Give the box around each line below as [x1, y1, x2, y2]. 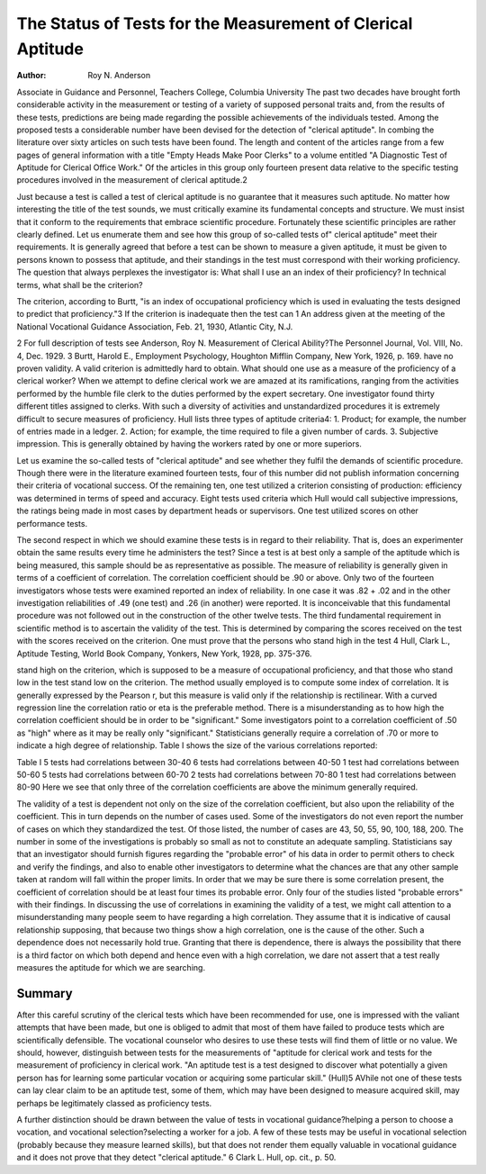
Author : [16, 70, 47, 81]
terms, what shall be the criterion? [16, 279, 143, 290]
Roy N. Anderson [87, 70, 151, 81]
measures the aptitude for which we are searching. [16, 962, 206, 972]
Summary [16, 986, 73, 1001]
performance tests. [16, 518, 88, 528]
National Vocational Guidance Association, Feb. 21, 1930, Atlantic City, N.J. [16, 321, 293, 332]
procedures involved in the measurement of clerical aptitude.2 [16, 175, 247, 185]
